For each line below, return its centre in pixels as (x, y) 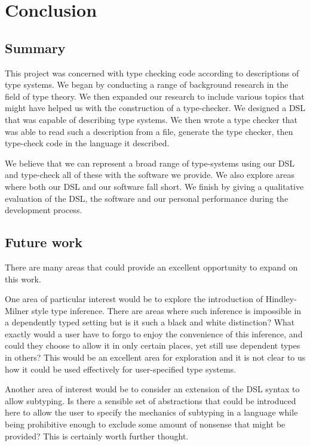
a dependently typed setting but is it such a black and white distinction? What (150, 322)
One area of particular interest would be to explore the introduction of (134, 299)
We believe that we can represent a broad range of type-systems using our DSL (150, 163)
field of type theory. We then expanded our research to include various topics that (155, 96)
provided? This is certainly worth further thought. (97, 436)
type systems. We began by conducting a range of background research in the (147, 84)
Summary (35, 47)
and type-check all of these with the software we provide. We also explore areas (150, 175)
